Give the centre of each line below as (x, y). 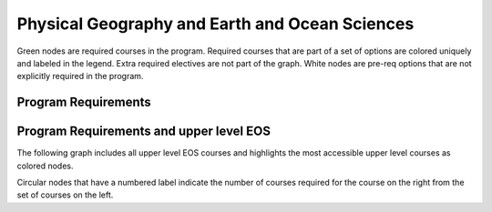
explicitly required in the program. (80, 76)
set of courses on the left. (65, 195)
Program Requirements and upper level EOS (143, 131)
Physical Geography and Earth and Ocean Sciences (215, 24)
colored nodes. (45, 166)
